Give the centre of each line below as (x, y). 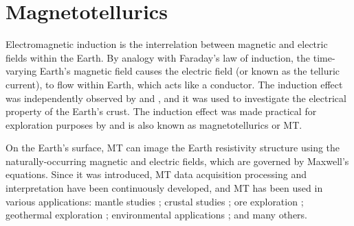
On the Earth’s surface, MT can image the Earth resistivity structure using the (173, 148)
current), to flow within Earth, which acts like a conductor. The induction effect (174, 84)
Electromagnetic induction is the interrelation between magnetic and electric (167, 44)
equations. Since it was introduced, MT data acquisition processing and (156, 174)
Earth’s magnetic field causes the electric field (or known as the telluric (190, 71)
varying (21, 71)
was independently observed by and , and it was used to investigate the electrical (176, 98)
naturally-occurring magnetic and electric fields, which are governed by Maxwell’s (177, 161)
